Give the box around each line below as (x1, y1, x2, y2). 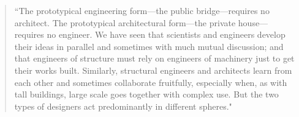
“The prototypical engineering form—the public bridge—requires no (14, 4, 270, 16)
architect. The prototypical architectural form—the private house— (14, 16, 268, 29)
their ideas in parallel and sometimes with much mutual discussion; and (14, 40, 284, 52)
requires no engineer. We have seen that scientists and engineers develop (14, 28, 286, 41)
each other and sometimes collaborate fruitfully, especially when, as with (14, 76, 287, 88)
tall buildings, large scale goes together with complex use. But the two (14, 88, 279, 101)
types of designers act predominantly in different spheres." (14, 99, 232, 112)
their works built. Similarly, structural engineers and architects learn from (14, 63, 292, 76)
